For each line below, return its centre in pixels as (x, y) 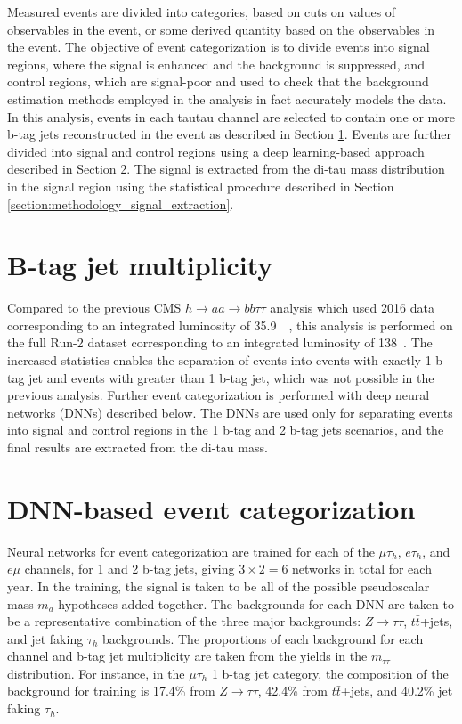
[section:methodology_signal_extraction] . (121, 203)
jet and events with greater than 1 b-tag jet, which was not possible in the (231, 377)
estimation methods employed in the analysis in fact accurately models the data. (227, 98)
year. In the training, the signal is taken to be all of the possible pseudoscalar (219, 586)
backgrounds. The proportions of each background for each (263, 638)
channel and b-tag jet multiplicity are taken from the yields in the (187, 656)
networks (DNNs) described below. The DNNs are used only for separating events (230, 412)
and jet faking (45, 638)
